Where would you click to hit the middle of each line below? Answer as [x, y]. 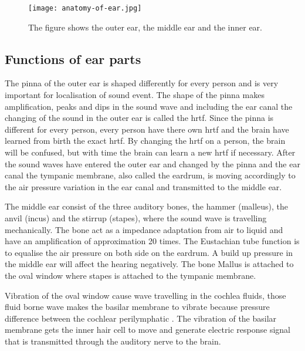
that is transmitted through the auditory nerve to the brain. [113, 341]
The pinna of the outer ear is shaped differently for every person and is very [142, 83]
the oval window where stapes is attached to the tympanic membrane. [131, 275]
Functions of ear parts [73, 58]
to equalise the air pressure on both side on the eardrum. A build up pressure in [149, 252]
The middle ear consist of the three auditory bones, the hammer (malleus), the [147, 206]
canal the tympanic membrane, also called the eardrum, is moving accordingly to [150, 175]
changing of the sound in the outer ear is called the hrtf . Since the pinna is [139, 118]
